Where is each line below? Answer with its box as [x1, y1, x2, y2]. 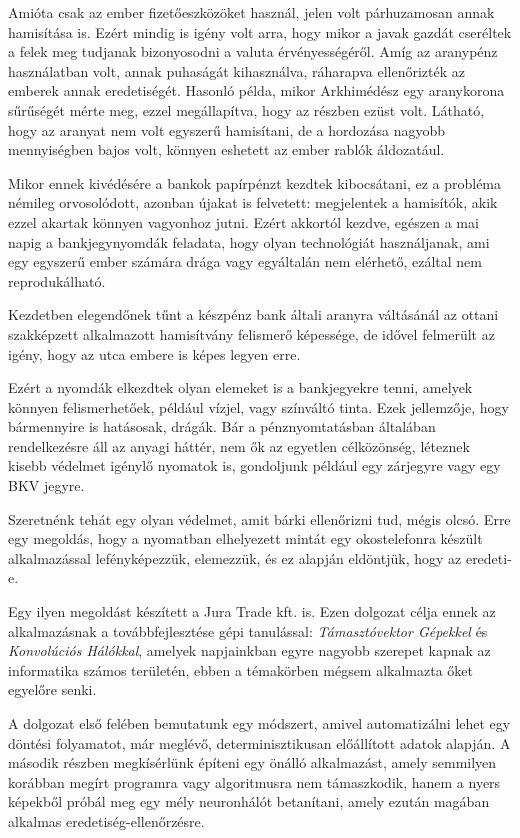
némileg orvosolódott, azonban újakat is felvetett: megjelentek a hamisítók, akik [8, 192, 498, 213]
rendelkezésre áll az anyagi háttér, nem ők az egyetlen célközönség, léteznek [8, 435, 470, 456]
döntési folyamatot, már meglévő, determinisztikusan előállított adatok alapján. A [8, 732, 511, 753]
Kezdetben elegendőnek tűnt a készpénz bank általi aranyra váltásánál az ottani [8, 304, 499, 325]
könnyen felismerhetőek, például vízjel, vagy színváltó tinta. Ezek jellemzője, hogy [8, 396, 509, 417]
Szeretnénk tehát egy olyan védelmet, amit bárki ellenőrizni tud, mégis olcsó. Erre [8, 508, 511, 529]
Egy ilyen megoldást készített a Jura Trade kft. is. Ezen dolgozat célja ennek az [8, 601, 496, 622]
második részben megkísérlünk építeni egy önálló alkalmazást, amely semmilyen [8, 752, 497, 773]
